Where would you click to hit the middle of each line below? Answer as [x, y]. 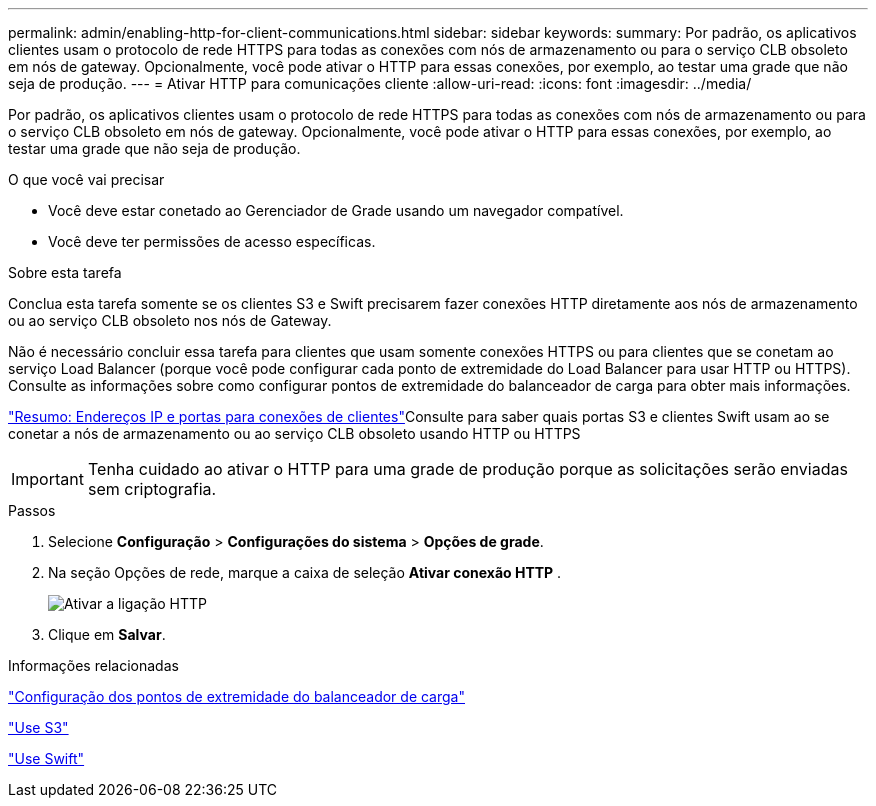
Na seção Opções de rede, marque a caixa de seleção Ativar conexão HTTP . [305, 572]
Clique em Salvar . [107, 634]
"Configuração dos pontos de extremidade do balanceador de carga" [236, 696]
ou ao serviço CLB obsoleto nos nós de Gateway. [170, 320]
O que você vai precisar [86, 179]
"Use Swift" [46, 758]
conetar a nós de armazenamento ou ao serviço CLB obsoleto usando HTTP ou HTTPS [294, 433]
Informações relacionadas [93, 665]
